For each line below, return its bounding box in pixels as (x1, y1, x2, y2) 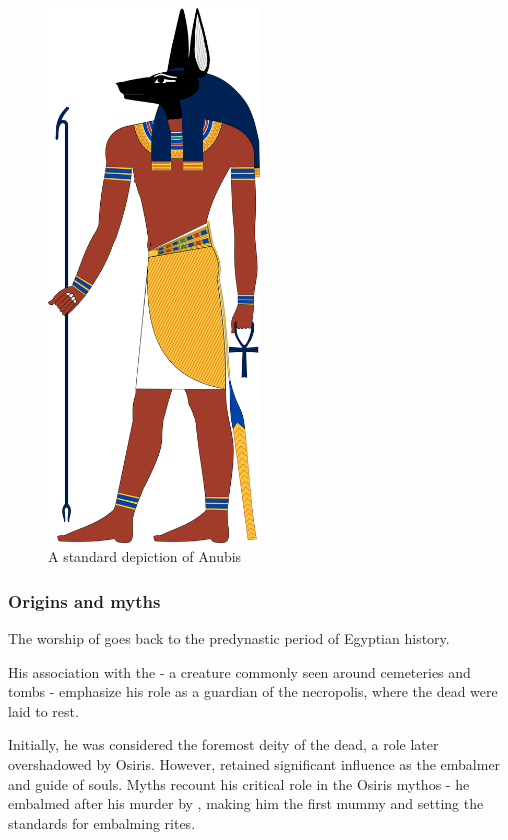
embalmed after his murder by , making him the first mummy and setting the (8, 793, 484, 814)
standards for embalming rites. (8, 812, 196, 833)
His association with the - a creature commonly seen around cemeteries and (8, 661, 471, 682)
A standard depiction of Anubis (48, 546, 242, 567)
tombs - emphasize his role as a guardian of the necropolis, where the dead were (8, 681, 498, 702)
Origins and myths (8, 588, 161, 613)
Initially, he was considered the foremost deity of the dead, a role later (8, 734, 439, 755)
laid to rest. (8, 700, 79, 721)
